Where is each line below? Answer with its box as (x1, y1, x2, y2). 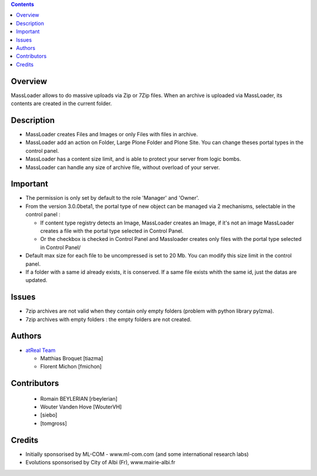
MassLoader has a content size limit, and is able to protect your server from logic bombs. (25, 156, 241, 163)
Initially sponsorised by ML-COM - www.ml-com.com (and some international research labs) (25, 450, 249, 458)
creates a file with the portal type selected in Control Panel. (40, 227, 184, 234)
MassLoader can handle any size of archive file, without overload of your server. (25, 163, 220, 170)
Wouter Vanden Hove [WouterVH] (40, 403, 122, 411)
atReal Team (25, 347, 56, 354)
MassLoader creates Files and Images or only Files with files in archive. (25, 130, 198, 138)
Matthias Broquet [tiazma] (40, 354, 103, 361)
